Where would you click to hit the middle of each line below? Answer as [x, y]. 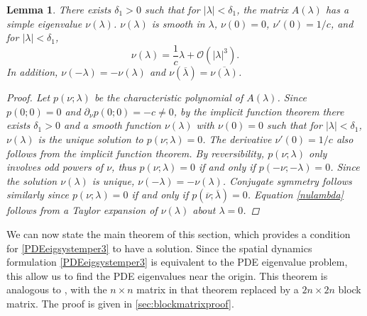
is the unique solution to [91, 139]
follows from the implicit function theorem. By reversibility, [136, 153]
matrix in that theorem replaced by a [218, 289]
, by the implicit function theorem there [259, 111]
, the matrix [262, 9]
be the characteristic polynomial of [169, 97]
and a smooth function [112, 125]
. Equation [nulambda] [295, 194]
